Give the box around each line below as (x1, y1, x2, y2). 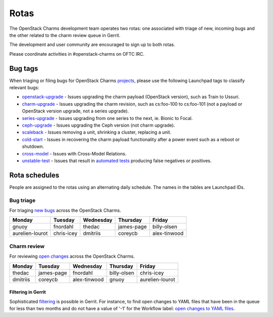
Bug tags (9, 64, 38, 73)
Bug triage (9, 196, 35, 204)
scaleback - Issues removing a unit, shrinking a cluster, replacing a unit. (22, 129, 171, 135)
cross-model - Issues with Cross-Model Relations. (22, 150, 126, 156)
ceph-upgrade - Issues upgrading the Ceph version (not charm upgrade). (22, 122, 175, 128)
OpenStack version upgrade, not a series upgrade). (22, 108, 129, 114)
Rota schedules (9, 171, 60, 179)
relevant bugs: (9, 85, 39, 91)
